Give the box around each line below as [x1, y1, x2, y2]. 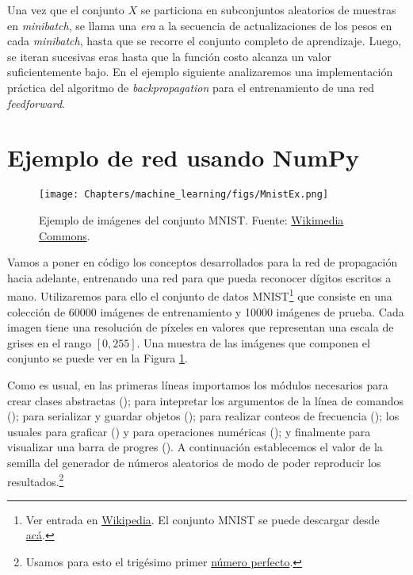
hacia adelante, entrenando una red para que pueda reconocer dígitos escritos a [7, 269, 392, 286]
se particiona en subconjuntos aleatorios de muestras [140, 2, 396, 17]
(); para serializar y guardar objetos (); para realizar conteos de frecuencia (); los [7, 408, 400, 424]
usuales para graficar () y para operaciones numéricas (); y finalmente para [7, 423, 371, 439]
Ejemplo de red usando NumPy [7, 141, 360, 174]
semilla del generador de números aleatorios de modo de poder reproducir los [7, 454, 381, 470]
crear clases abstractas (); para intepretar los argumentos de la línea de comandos [7, 392, 404, 408]
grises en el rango [7, 334, 91, 351]
